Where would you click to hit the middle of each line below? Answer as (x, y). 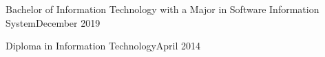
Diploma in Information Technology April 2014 (103, 46)
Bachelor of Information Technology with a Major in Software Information (162, 9)
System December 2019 (53, 22)
